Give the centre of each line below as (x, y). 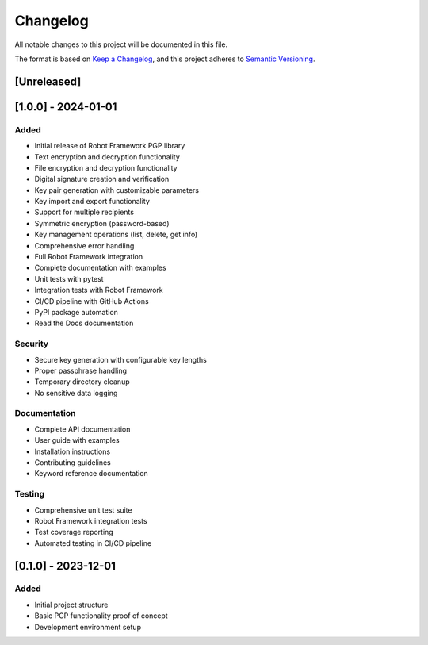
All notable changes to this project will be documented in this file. (121, 44)
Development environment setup (88, 627)
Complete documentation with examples (100, 268)
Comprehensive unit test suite (83, 510)
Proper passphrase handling (80, 370)
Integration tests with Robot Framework (99, 290)
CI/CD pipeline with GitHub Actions (92, 301)
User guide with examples (77, 440)
